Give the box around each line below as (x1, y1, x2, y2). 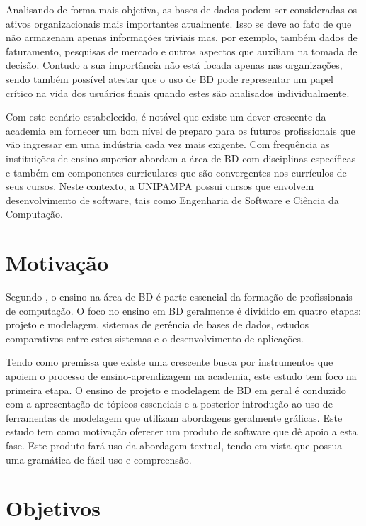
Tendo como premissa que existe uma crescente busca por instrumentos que (6, 354, 333, 369)
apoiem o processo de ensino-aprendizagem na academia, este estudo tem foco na (6, 369, 357, 383)
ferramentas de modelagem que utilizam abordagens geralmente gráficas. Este (6, 410, 343, 425)
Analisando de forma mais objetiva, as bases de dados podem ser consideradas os (6, 2, 357, 16)
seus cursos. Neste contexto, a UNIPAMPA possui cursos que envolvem (6, 179, 314, 194)
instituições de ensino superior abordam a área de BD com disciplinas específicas (6, 150, 356, 165)
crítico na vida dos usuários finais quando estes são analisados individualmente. (6, 85, 350, 100)
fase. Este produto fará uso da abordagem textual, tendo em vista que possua (6, 437, 343, 452)
